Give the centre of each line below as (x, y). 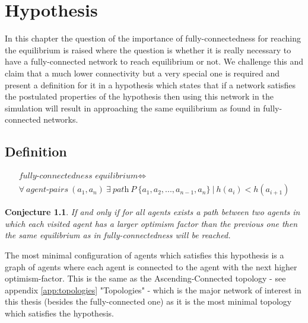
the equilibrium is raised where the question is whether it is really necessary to (148, 49)
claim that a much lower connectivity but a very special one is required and (142, 73)
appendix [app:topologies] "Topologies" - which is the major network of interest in (153, 290)
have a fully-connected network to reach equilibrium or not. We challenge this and (154, 61)
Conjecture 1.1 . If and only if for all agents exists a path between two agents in (153, 212)
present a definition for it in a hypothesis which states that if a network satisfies (150, 84)
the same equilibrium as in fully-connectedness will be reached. (118, 235)
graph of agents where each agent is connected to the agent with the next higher (151, 266)
